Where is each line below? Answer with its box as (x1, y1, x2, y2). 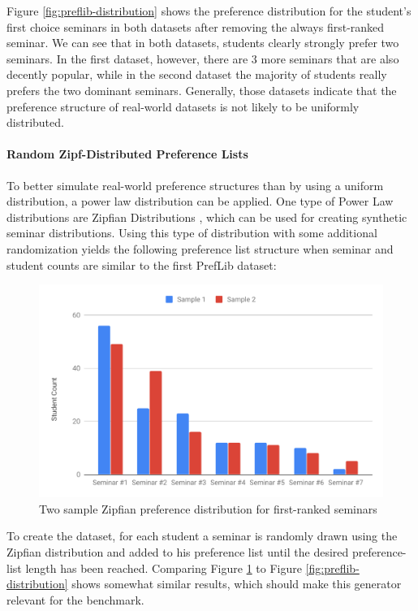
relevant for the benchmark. (6, 591, 144, 608)
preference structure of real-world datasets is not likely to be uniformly (6, 97, 360, 115)
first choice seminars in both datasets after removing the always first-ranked (6, 18, 385, 35)
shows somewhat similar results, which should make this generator (71, 575, 402, 592)
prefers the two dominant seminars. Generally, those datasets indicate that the (6, 81, 397, 98)
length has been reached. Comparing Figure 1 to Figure (25, 559, 302, 576)
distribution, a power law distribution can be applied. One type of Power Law (6, 193, 394, 210)
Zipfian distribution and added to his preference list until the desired (6, 543, 349, 560)
